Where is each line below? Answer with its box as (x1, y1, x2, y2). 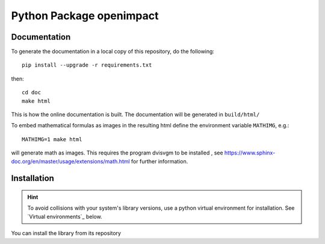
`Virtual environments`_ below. (27, 213, 102, 220)
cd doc (22, 89, 42, 96)
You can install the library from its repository (11, 230, 122, 237)
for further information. (131, 157, 188, 165)
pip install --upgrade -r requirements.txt (22, 62, 152, 69)
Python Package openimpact (11, 9, 159, 22)
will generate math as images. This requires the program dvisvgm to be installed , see (11, 149, 223, 156)
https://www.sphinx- (224, 149, 276, 156)
